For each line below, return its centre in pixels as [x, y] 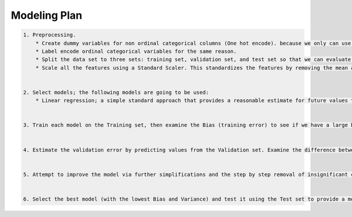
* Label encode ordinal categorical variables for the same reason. [136, 51]
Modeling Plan [46, 15]
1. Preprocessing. [50, 35]
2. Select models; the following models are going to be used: [116, 92]
